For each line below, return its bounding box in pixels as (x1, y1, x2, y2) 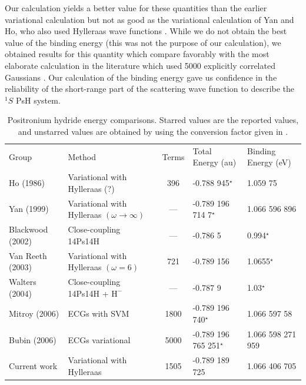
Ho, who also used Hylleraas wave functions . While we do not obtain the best (5, 25, 287, 37)
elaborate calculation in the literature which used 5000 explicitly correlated (5, 59, 275, 71)
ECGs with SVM (68, 307, 129, 320)
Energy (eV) (247, 156, 291, 168)
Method (68, 150, 97, 162)
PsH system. (15, 94, 61, 106)
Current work (9, 360, 58, 372)
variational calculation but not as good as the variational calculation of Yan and (5, 13, 294, 25)
